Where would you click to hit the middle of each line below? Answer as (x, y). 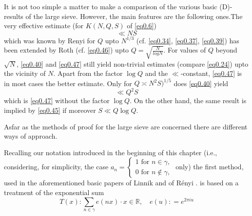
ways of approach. (31, 136)
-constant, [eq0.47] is (211, 73)
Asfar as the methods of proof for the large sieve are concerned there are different (126, 126)
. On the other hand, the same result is (188, 100)
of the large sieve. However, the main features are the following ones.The (134, 16)
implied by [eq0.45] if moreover (50, 110)
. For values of (185, 50)
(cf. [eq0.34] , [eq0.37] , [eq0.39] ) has (188, 40)
